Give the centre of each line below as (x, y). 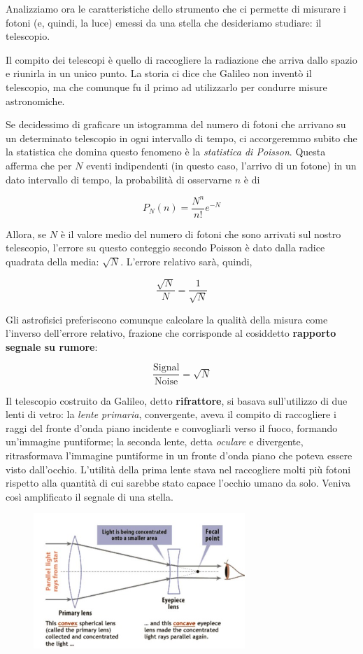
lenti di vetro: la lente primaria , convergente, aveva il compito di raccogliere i (171, 414)
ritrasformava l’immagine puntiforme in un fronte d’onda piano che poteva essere (179, 455)
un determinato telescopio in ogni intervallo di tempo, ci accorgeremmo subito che (181, 138)
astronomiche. (35, 100)
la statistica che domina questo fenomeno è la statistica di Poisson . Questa (166, 152)
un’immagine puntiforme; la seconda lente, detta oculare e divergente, (155, 441)
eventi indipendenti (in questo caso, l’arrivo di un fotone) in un (221, 165)
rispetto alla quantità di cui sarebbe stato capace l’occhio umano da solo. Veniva (178, 483)
